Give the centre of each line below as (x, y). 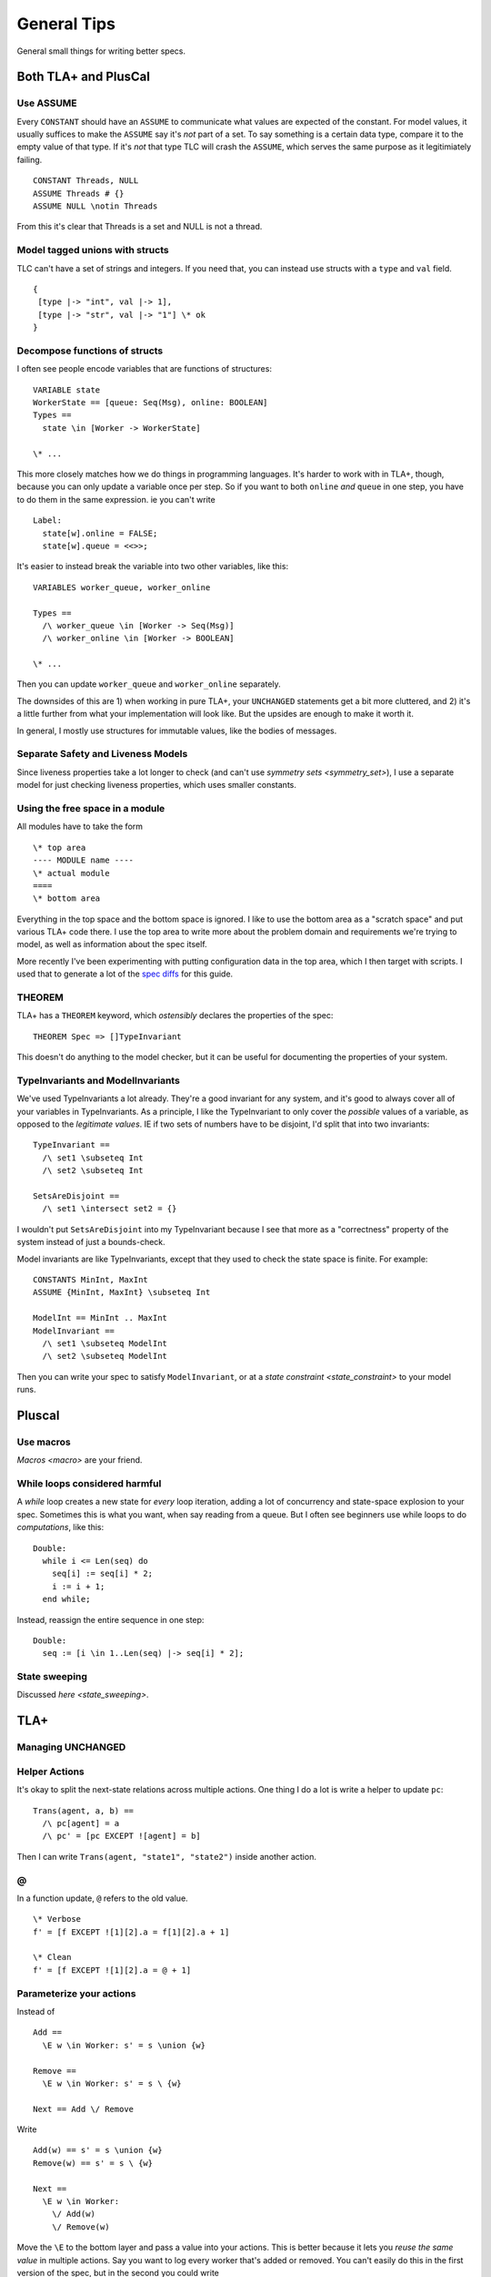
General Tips (66, 24)
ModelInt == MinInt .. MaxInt (100, 1318)
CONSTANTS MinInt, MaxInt (91, 1279)
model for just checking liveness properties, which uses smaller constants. (157, 785)
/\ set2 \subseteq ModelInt (105, 1356)
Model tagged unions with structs (93, 250)
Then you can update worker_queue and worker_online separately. (149, 684)
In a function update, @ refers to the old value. (102, 1898)
